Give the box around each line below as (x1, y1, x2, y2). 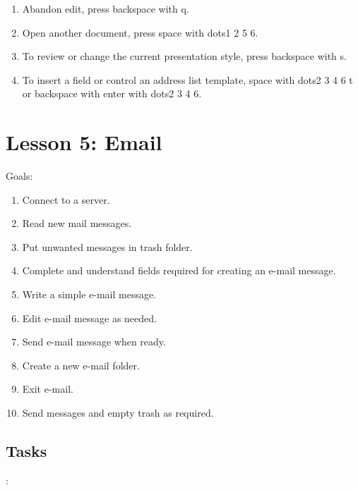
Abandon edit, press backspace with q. (22, 1, 189, 16)
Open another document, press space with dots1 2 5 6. (22, 25, 258, 39)
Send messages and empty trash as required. (22, 405, 214, 420)
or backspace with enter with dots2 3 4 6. (22, 86, 202, 101)
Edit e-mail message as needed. (22, 310, 157, 325)
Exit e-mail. (22, 381, 73, 396)
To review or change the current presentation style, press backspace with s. (22, 49, 347, 63)
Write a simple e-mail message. (22, 287, 157, 302)
